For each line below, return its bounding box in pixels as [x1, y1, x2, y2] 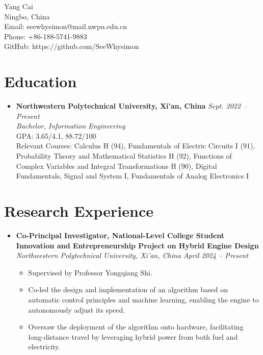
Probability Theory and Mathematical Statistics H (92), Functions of [16, 150, 232, 161]
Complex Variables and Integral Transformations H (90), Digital [16, 160, 217, 171]
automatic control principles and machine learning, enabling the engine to [28, 294, 259, 305]
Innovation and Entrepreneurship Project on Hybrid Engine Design [16, 240, 259, 250]
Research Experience [4, 200, 153, 221]
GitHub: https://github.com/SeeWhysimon [4, 41, 139, 52]
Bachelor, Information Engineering [16, 120, 125, 131]
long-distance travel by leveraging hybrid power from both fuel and [28, 331, 238, 342]
